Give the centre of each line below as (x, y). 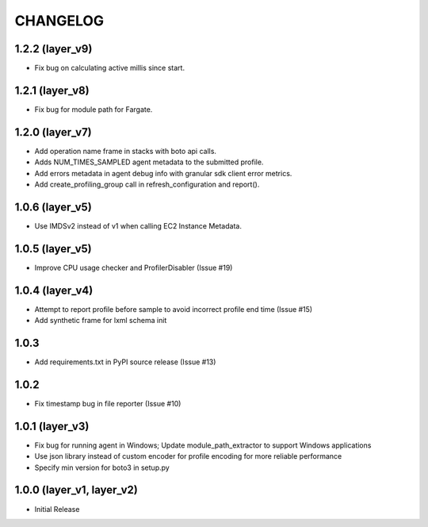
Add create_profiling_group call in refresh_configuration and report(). (147, 185)
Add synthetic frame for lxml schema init (101, 321)
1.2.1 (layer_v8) (52, 90)
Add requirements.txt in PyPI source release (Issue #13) (125, 362)
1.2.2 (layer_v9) (53, 49)
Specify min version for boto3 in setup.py (102, 467)
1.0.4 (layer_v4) (54, 290)
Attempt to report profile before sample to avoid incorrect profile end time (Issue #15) (174, 309)
